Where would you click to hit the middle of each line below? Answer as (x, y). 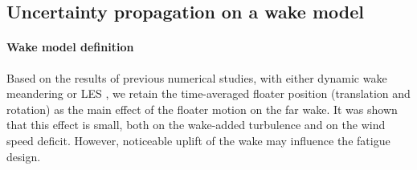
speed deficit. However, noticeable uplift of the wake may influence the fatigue (198, 140)
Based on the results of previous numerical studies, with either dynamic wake (197, 77)
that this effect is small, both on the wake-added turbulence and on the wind (196, 125)
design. (24, 156)
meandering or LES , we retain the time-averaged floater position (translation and (208, 93)
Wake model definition (70, 47)
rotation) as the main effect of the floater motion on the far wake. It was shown (202, 109)
